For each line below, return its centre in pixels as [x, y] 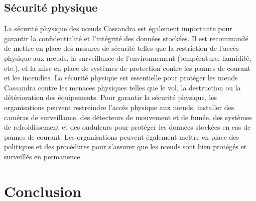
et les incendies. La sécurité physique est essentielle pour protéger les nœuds [121, 78]
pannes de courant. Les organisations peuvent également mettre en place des [122, 136]
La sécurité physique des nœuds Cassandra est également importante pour [118, 28]
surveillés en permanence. [43, 156]
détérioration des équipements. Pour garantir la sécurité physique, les [110, 97]
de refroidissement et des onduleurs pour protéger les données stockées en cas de [127, 127]
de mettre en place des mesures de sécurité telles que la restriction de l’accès [121, 48]
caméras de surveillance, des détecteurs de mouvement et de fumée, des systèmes [128, 117]
